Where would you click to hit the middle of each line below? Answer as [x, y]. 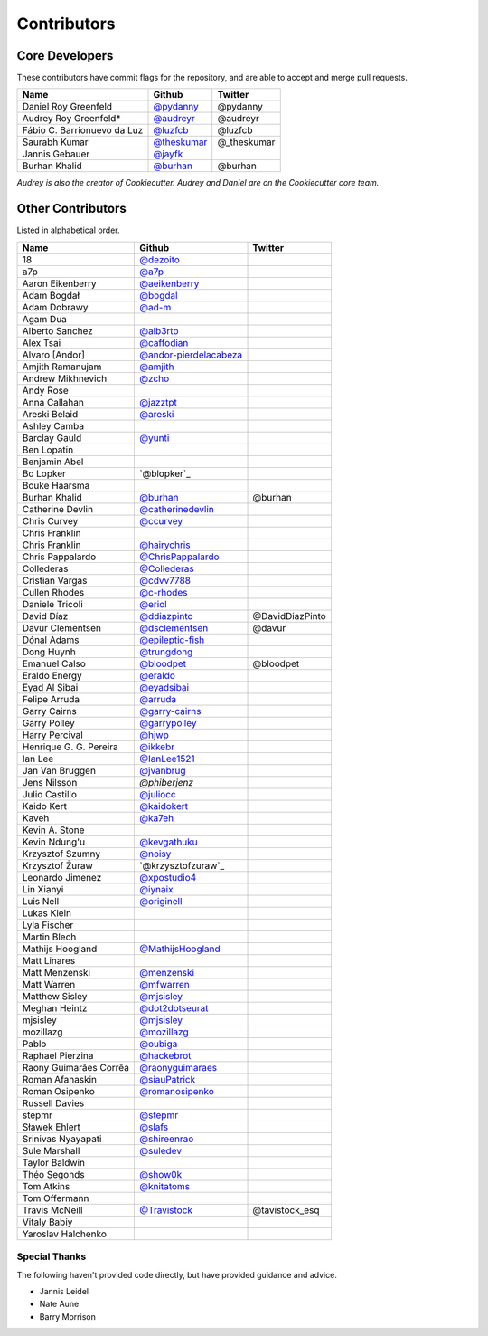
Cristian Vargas [55, 580]
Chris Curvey [50, 520]
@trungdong [166, 652]
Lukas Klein [47, 912]
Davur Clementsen [61, 627]
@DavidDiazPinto [290, 616]
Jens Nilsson [50, 782]
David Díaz [45, 616]
